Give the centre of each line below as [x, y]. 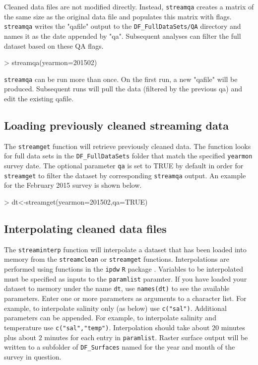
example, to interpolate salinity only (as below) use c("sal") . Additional [115, 308]
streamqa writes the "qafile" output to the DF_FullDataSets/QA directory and [123, 26]
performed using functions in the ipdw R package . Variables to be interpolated [124, 269]
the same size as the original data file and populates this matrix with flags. [118, 16]
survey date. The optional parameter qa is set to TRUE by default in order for [124, 166]
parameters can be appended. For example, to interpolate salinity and [110, 318]
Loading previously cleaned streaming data [116, 125]
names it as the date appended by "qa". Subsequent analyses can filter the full [123, 36]
